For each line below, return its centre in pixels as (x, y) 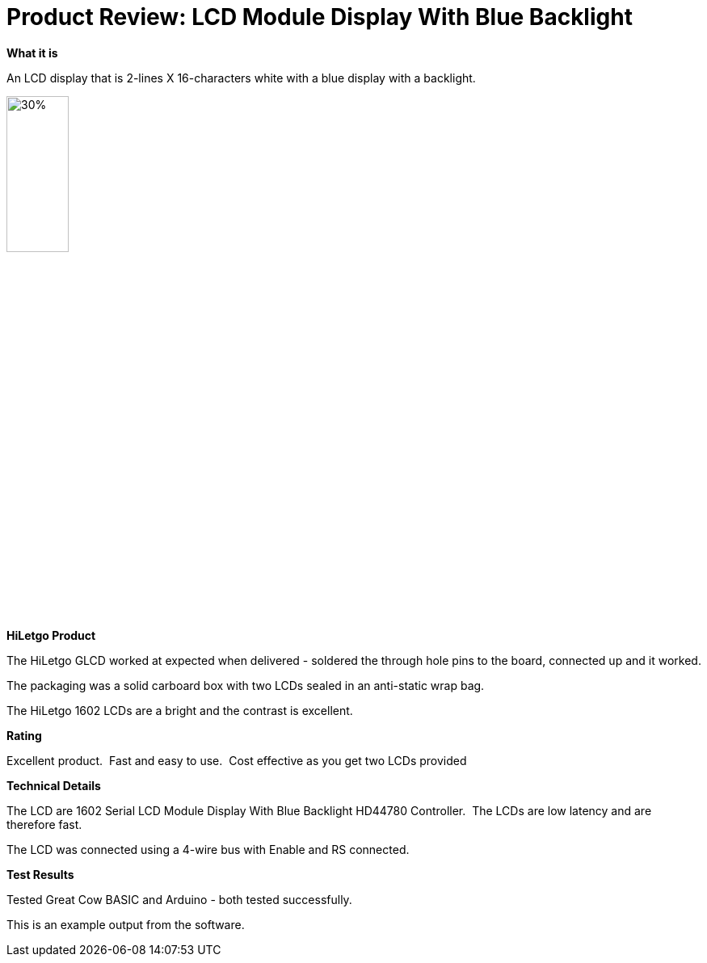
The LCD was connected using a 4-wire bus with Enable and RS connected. (208, 850)
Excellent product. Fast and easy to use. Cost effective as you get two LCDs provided (237, 761)
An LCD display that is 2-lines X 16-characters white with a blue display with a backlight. (241, 78)
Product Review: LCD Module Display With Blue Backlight (320, 17)
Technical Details (54, 786)
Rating (24, 736)
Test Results (40, 875)
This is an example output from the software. (126, 925)
